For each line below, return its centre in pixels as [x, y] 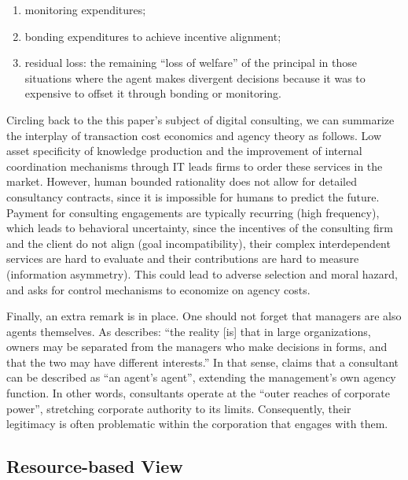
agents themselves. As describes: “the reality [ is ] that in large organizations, [189, 331]
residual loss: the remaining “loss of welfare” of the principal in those [191, 63]
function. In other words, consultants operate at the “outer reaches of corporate [198, 393]
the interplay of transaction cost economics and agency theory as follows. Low [194, 135]
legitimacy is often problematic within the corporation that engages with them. [197, 424]
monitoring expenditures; [85, 9]
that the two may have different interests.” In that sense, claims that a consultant [203, 362]
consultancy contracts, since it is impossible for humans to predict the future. [193, 196]
